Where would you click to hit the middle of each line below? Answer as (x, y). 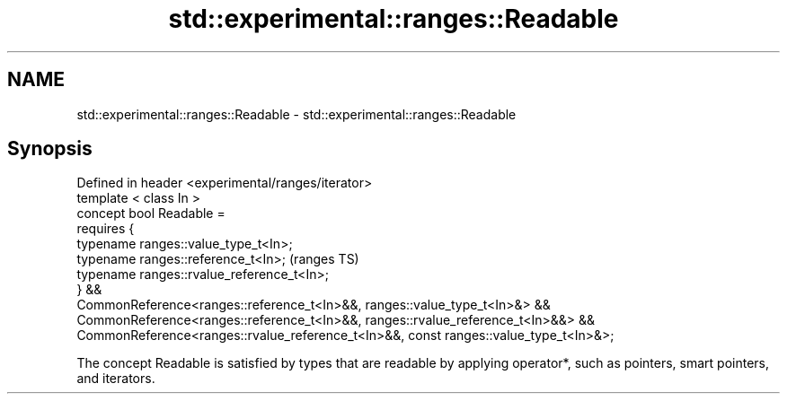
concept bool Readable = (151, 214)
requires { (106, 229)
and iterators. (116, 379)
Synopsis (50, 149)
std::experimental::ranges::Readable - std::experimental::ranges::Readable (296, 114)
